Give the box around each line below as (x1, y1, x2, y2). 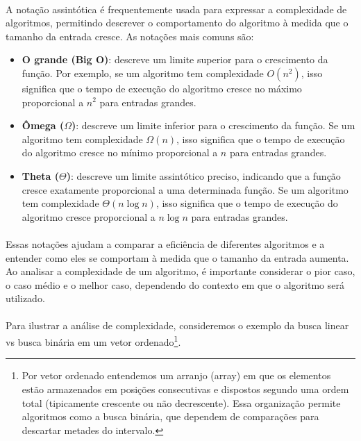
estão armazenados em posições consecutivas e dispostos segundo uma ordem (22, 381, 349, 396)
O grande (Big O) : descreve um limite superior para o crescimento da (22, 52, 328, 67)
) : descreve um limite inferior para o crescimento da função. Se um (72, 118, 355, 133)
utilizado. (6, 291, 45, 306)
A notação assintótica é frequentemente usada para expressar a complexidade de (6, 1, 347, 16)
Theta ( (22, 168, 60, 183)
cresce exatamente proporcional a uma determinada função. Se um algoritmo (22, 182, 349, 197)
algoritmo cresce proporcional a (22, 209, 156, 224)
